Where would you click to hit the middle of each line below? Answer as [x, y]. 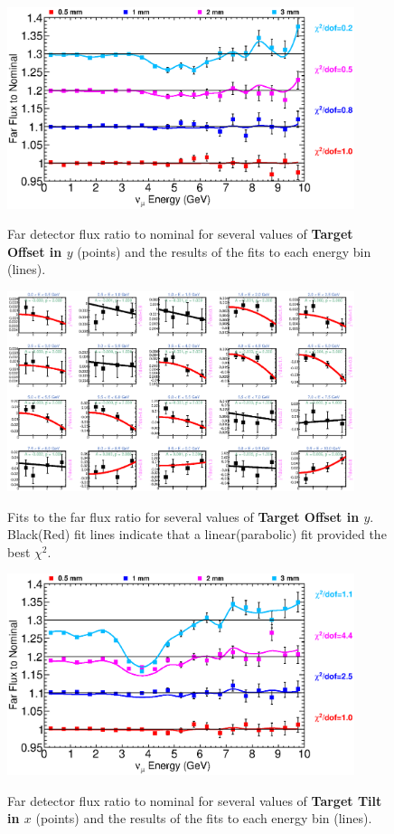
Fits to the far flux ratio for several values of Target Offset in [183, 516]
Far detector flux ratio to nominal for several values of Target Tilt [195, 800]
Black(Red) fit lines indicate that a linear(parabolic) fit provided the [197, 534]
